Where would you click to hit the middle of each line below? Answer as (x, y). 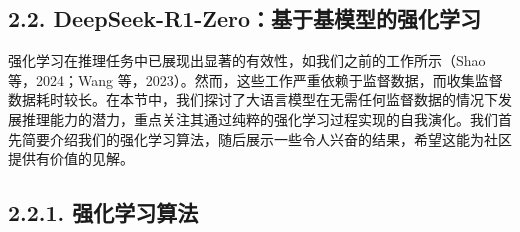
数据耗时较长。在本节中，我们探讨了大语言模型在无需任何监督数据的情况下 (253, 99)
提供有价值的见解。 (71, 158)
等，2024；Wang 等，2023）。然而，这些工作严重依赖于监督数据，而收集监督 (255, 79)
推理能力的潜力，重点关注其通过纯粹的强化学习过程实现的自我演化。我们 (259, 118)
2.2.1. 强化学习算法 (103, 212)
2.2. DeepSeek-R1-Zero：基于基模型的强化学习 (245, 18)
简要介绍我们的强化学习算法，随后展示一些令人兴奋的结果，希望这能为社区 (266, 138)
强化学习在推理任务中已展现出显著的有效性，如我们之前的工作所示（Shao (247, 60)
